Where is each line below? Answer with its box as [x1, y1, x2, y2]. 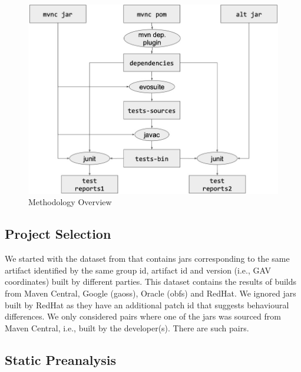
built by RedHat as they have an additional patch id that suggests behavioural [5, 298, 289, 311]
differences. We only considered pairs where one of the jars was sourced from [5, 310, 281, 322]
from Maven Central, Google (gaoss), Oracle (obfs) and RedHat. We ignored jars [5, 287, 296, 299]
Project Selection [5, 225, 111, 243]
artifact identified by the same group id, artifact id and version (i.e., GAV [5, 264, 271, 276]
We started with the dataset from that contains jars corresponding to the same [5, 252, 290, 265]
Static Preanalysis [5, 350, 117, 368]
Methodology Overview [28, 196, 112, 208]
